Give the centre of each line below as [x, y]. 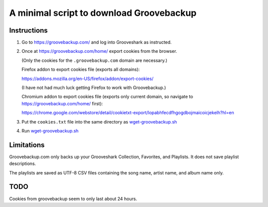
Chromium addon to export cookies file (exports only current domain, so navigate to [107, 97]
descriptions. [23, 164]
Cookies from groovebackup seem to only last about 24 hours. [73, 199]
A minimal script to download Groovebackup [103, 13]
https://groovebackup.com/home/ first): [62, 103]
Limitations [27, 145]
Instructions [29, 30]
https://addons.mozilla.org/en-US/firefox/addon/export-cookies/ [88, 79]
